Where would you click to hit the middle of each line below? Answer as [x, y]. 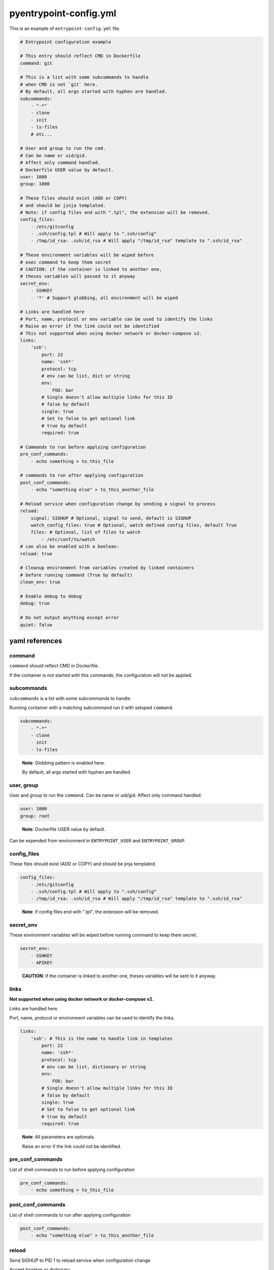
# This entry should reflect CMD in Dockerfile [80, 56]
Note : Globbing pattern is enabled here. [63, 763]
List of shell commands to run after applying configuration [70, 1215]
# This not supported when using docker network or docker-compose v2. [111, 333]
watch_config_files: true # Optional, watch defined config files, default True [134, 525]
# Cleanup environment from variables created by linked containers [107, 568]
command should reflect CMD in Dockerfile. [54, 666]
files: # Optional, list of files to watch [85, 532]
